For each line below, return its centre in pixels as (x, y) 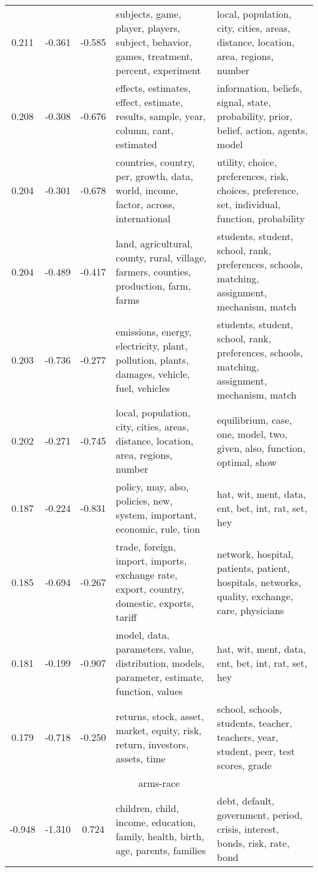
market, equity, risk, (159, 730)
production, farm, (153, 285)
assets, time (141, 758)
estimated (136, 144)
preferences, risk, (253, 176)
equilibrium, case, (254, 419)
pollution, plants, (152, 359)
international (143, 218)
